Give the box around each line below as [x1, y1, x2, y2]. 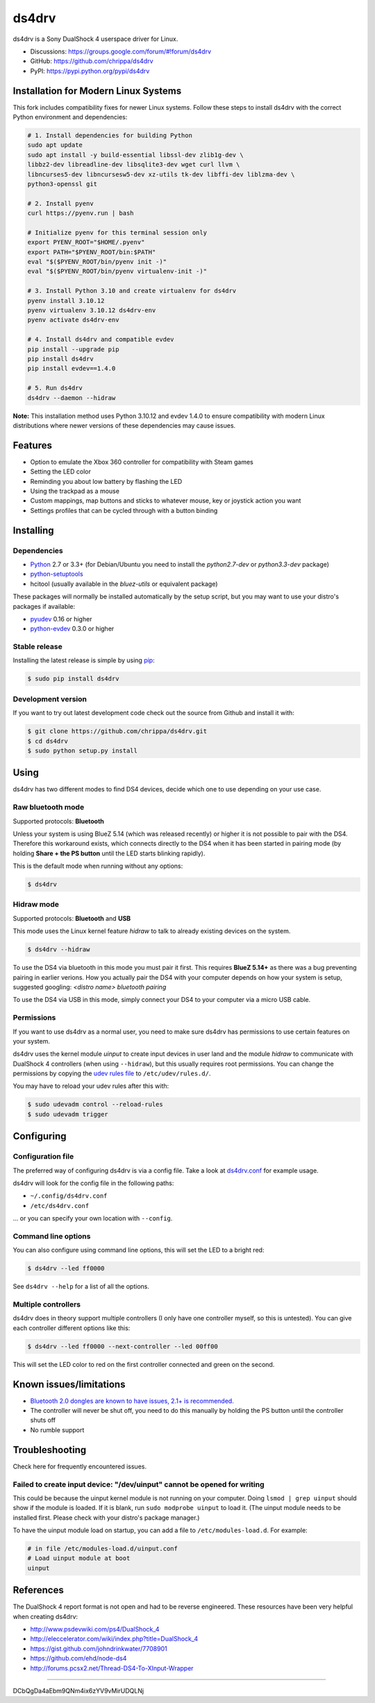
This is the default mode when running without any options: [12, 862, 183, 871]
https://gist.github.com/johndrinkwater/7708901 [30, 1644, 167, 1652]
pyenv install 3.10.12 [27, 296, 105, 305]
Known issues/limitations [12, 1378, 126, 1390]
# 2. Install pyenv [27, 199, 94, 208]
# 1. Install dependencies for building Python [27, 132, 192, 139]
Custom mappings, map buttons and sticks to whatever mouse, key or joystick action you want [30, 496, 301, 505]
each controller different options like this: [12, 1323, 131, 1332]
